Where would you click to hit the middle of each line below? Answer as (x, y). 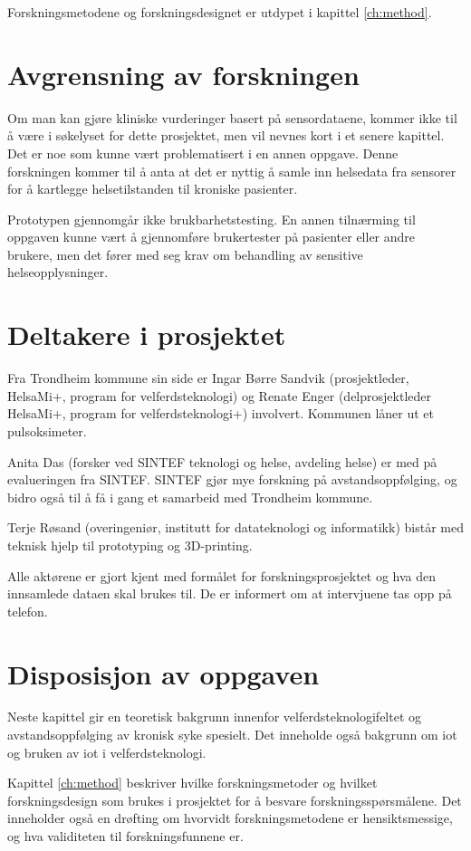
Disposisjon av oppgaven (163, 673)
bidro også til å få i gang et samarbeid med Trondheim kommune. (190, 497)
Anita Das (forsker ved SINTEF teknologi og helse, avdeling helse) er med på (222, 461)
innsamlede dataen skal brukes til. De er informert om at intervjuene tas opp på (230, 593)
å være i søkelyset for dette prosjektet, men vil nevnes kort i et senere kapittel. (226, 135)
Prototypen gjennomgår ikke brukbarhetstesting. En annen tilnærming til (211, 219)
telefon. (28, 611)
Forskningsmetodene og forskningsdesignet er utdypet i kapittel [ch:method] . (220, 12)
